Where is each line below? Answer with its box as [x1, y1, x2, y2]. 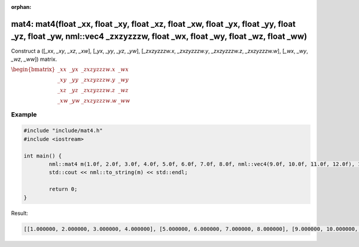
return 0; [48, 186, 78, 193]
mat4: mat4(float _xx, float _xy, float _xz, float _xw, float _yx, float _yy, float [11, 18, 296, 29]
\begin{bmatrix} [11, 66, 56, 73]
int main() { [23, 152, 62, 159]
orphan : [11, 4, 32, 10]
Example [11, 110, 37, 119]
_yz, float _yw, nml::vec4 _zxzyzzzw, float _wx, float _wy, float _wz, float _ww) [11, 32, 308, 42]
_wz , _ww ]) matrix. [11, 55, 57, 63]
